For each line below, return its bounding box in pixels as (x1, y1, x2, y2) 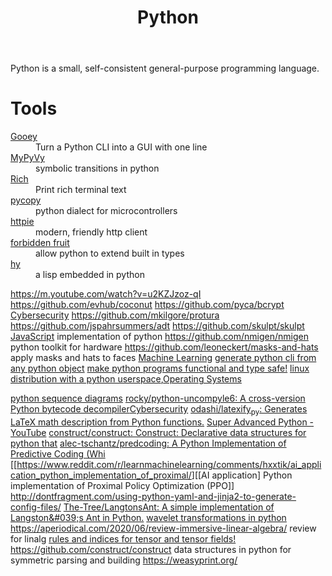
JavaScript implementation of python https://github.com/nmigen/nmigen (10, 331, 309, 343)
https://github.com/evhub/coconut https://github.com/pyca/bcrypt (10, 299, 285, 311)
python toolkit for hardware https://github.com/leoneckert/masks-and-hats (10, 341, 319, 353)
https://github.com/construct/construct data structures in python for (10, 543, 292, 555)
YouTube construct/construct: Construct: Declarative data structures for (10, 426, 307, 438)
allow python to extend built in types (35, 247, 185, 260)
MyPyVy (10, 152, 45, 164)
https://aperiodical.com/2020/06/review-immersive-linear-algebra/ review (10, 522, 317, 534)
